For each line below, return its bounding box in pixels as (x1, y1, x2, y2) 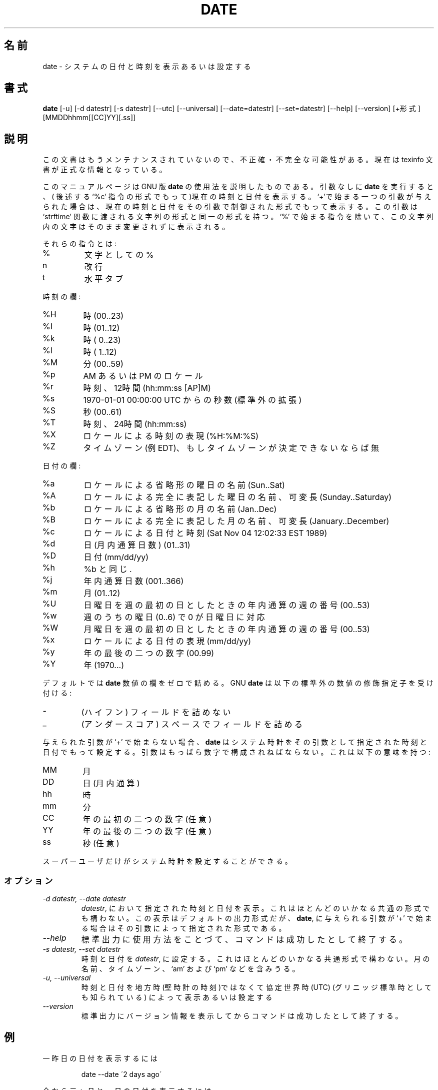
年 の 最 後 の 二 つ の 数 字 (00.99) (83, 648, 214, 659)
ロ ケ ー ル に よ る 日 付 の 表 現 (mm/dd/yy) (83, 636, 251, 647)
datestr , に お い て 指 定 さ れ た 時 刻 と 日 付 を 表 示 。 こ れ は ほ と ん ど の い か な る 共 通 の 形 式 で (81, 904, 430, 913)
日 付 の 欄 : (42, 461, 81, 470)
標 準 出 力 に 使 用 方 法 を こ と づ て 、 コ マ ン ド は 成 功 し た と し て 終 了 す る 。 (81, 934, 407, 945)
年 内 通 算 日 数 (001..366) (83, 576, 184, 587)
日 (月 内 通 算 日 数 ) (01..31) (83, 540, 190, 551)
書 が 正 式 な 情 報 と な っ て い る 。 (42, 165, 166, 174)
